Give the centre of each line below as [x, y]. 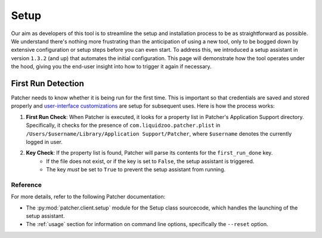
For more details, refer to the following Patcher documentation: [88, 197]
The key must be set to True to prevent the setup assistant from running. [136, 170]
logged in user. [44, 142]
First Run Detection [48, 83]
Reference [26, 184]
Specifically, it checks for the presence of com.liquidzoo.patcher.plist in [123, 126]
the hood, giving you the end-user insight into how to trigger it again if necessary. [111, 67]
